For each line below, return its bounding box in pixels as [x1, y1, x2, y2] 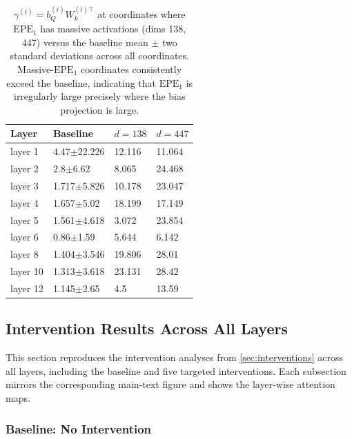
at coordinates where [97, 6, 186, 21]
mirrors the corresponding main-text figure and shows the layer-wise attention [6, 377, 335, 391]
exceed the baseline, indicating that [6, 75, 157, 90]
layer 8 [10, 247, 39, 261]
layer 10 [10, 264, 43, 278]
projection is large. [60, 102, 139, 116]
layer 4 [10, 195, 39, 210]
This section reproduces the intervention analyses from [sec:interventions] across [6, 350, 343, 365]
